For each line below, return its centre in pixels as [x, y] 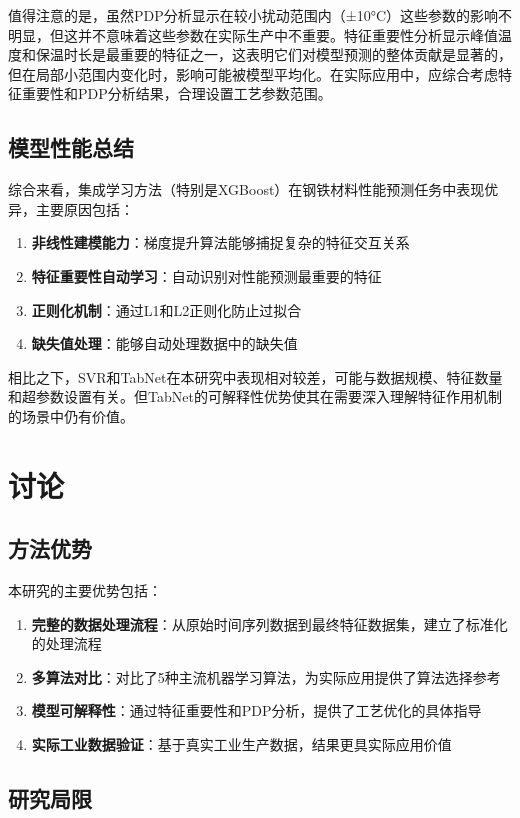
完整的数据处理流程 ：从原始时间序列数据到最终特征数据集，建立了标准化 [269, 623]
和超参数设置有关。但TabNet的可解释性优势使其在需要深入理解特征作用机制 [255, 396]
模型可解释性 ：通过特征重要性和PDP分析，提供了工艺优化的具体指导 [256, 710]
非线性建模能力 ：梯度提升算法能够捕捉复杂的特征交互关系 [220, 242]
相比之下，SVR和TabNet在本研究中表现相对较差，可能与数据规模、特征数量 [255, 376]
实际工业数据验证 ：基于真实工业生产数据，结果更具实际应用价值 [241, 744]
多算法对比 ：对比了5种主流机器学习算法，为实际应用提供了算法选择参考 [266, 676]
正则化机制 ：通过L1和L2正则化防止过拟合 [166, 309]
